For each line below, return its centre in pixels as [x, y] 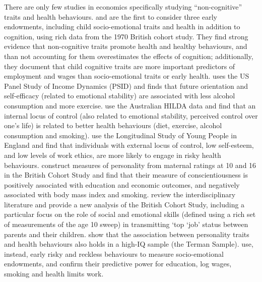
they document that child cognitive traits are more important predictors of [120, 66]
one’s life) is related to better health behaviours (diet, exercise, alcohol [113, 125]
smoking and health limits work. [54, 274]
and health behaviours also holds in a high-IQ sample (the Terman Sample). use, [129, 244]
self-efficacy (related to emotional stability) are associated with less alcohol [120, 96]
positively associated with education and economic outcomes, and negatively [122, 184]
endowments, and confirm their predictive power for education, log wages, [118, 264]
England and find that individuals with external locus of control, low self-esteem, [129, 145]
